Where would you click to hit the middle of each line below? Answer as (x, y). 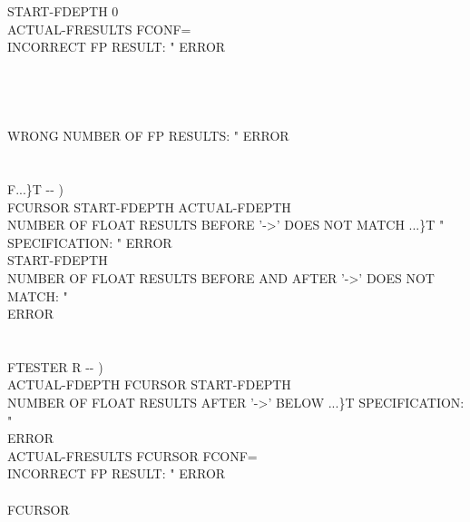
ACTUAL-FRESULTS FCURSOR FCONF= (132, 455)
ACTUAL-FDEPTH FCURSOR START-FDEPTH (149, 384)
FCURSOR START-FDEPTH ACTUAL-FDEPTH (149, 207)
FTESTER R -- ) (55, 366)
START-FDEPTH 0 (63, 11)
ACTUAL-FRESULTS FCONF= (99, 29)
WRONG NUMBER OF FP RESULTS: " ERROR (148, 136)
